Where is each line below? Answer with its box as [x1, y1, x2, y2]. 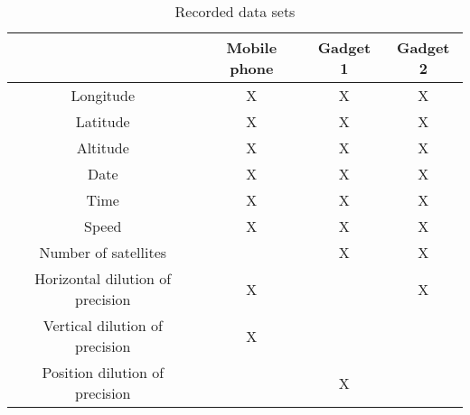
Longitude [70, 85, 135, 106]
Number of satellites [39, 242, 167, 263]
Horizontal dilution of [34, 268, 172, 289]
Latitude [75, 111, 130, 132]
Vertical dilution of [42, 315, 163, 336]
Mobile [226, 37, 277, 58]
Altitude [76, 137, 129, 158]
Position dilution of [42, 362, 164, 383]
